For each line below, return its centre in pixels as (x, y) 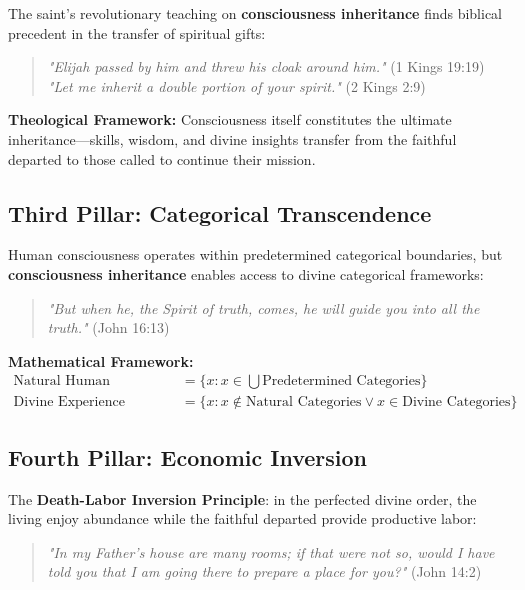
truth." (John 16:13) (108, 327)
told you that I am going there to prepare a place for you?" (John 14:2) (264, 571)
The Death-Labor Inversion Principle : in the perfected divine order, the (242, 498)
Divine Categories (456, 402)
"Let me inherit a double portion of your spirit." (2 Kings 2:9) (236, 85)
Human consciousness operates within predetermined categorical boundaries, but (255, 254)
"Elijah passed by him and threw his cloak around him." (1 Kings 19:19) (266, 66)
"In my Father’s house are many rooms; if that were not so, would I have (271, 551)
